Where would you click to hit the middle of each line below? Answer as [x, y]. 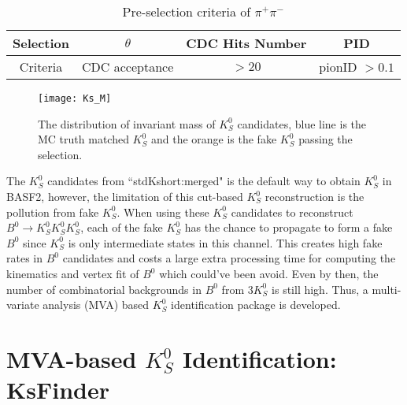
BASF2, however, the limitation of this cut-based [125, 197]
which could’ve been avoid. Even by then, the [269, 273]
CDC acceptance [128, 67]
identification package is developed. [256, 305]
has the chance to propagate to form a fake [289, 227]
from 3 [237, 289]
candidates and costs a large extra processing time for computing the [229, 258]
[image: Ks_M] [75, 98]
